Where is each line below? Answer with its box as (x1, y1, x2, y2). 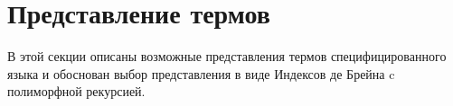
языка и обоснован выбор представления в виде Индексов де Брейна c (7, 64, 395, 83)
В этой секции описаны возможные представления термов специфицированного (7, 47, 447, 66)
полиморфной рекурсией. (7, 82, 146, 101)
